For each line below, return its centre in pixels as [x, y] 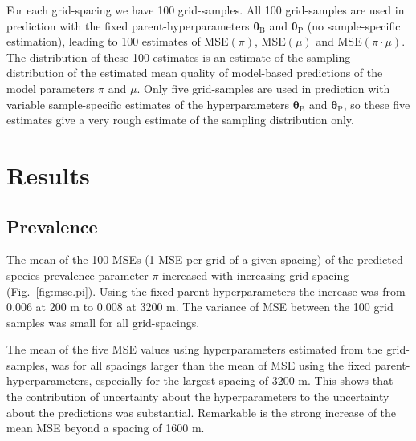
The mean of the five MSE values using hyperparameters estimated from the [195, 349]
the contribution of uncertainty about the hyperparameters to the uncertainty [198, 396]
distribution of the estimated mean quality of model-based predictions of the [195, 73]
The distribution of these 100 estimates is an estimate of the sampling [179, 57]
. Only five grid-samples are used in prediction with [263, 88]
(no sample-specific [354, 25]
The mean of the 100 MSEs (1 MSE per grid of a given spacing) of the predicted [205, 259]
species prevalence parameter [77, 275]
